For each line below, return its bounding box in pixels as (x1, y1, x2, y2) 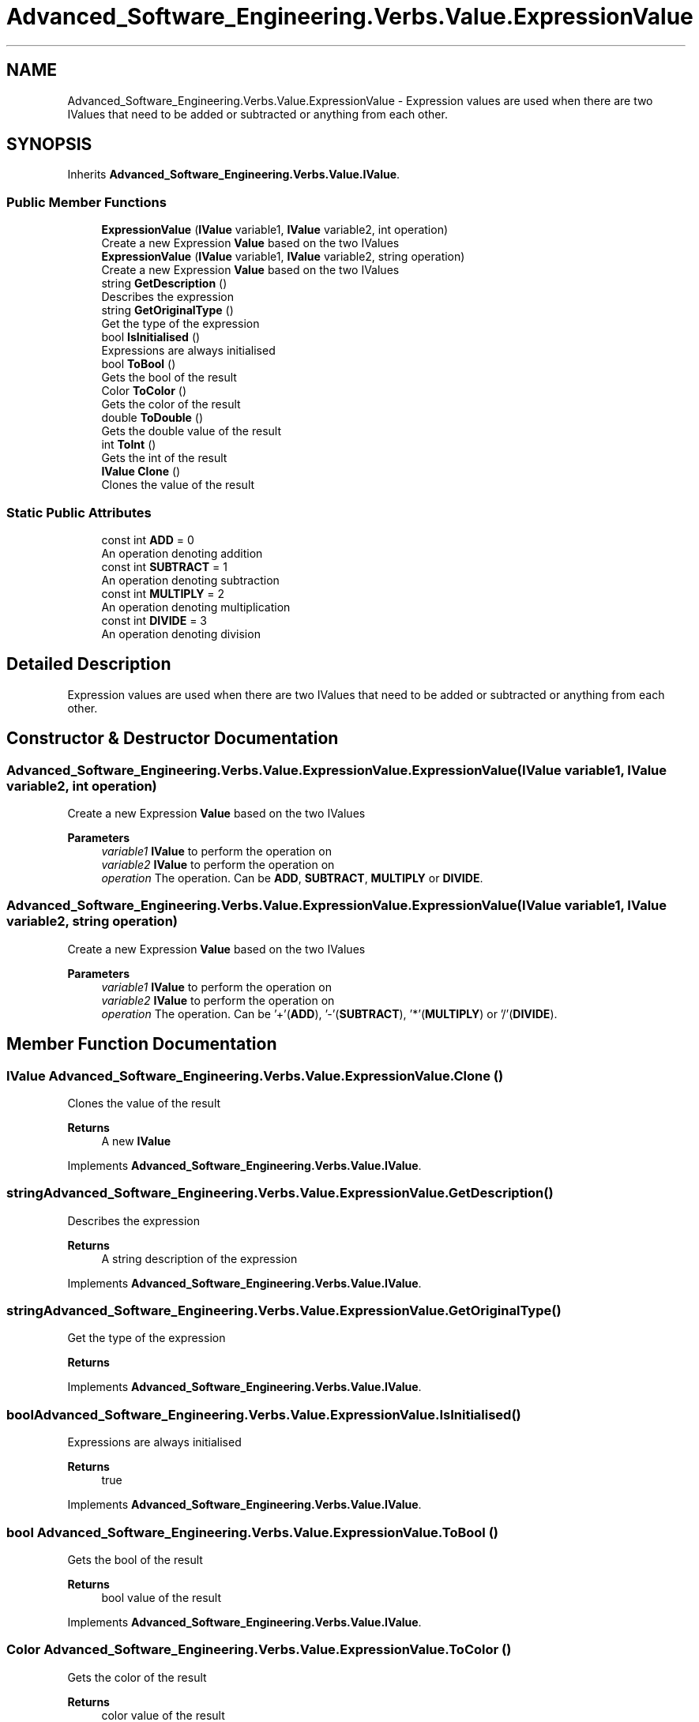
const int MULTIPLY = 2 (101, 586, 225, 600)
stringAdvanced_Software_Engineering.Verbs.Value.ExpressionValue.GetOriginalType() (6, 1303, 562, 1319)
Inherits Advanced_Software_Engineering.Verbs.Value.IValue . (67, 167, 400, 182)
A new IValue (101, 1134, 171, 1148)
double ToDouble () (101, 411, 204, 425)
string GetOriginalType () (101, 303, 234, 318)
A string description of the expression (101, 1251, 298, 1265)
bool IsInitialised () (101, 330, 201, 344)
